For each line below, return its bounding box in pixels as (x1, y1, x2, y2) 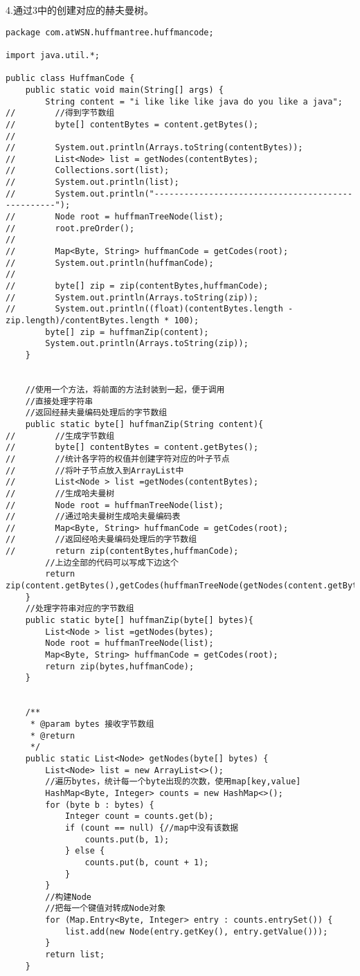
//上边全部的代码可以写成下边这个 (45, 557, 179, 568)
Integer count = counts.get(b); (64, 811, 214, 822)
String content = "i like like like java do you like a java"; (45, 96, 343, 107)
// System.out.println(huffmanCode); (6, 257, 214, 268)
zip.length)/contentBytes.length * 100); (6, 316, 199, 325)
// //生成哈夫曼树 (6, 488, 115, 498)
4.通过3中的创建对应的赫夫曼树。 (6, 3, 154, 17)
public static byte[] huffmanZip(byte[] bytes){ (25, 615, 253, 626)
